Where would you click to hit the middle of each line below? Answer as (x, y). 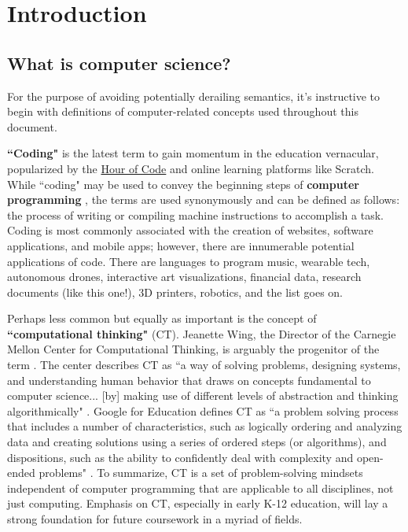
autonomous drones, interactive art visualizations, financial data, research (184, 277)
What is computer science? (119, 63)
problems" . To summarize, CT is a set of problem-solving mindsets (201, 473)
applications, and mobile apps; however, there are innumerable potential (181, 245)
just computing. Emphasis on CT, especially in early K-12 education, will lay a (198, 503)
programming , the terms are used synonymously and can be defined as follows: (204, 199)
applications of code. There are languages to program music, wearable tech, (189, 261)
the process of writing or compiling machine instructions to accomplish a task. (195, 214)
